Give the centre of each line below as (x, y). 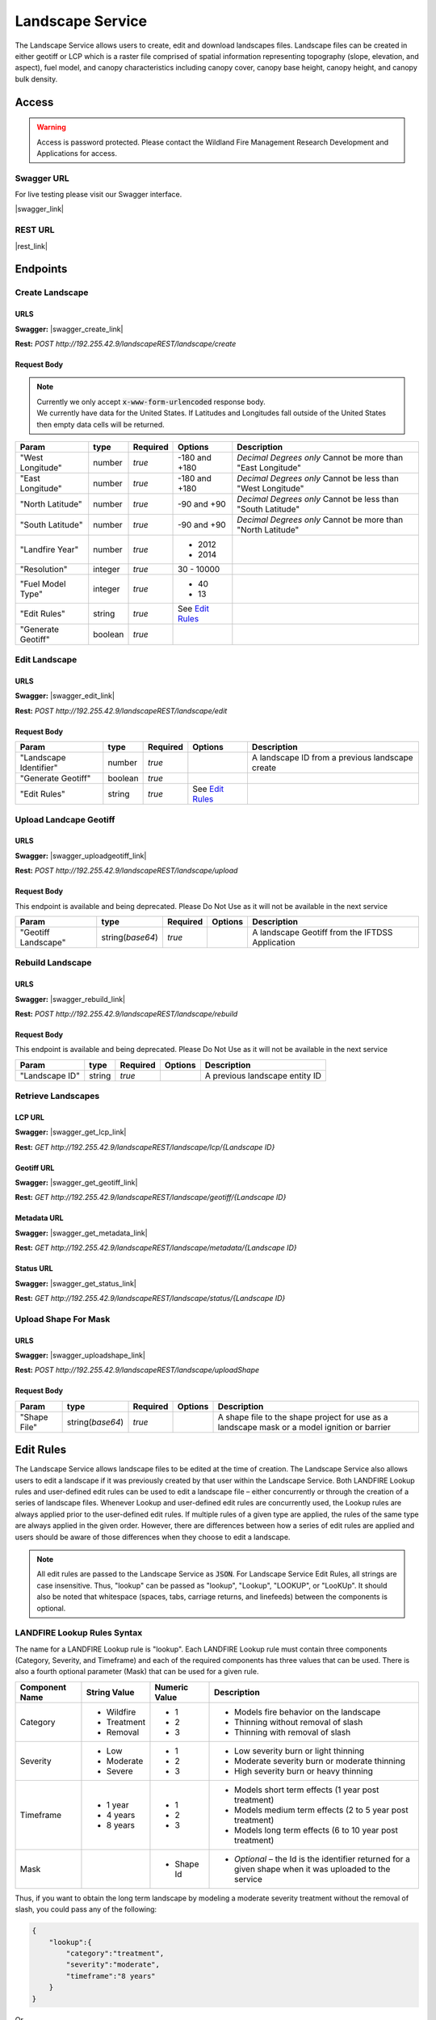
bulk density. (36, 79)
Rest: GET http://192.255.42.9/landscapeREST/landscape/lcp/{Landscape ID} (145, 1147)
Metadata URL (39, 1218)
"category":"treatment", (115, 1954)
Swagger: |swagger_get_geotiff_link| (76, 1183)
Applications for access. (77, 153)
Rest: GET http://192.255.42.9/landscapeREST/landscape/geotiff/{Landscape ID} (151, 1197)
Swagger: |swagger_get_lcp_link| (71, 1132)
